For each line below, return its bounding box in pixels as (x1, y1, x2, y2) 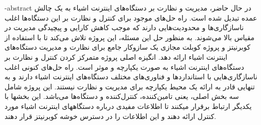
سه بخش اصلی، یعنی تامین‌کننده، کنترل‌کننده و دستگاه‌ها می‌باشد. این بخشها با (5, 91, 239, 101)
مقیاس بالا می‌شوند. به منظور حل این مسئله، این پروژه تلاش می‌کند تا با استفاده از (5, 32, 255, 42)
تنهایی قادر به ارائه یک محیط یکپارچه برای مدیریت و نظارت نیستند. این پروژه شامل (5, 81, 255, 91)
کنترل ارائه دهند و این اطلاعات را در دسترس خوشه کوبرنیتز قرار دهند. (5, 110, 217, 121)
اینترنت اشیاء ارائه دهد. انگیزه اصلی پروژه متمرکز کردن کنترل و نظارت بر (5, 51, 228, 62)
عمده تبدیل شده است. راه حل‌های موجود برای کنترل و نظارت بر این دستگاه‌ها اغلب (5, 12, 257, 23)
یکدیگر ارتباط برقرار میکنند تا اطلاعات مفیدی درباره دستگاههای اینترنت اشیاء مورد (5, 100, 252, 111)
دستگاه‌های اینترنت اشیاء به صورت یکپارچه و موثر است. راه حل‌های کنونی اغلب (5, 61, 244, 72)
